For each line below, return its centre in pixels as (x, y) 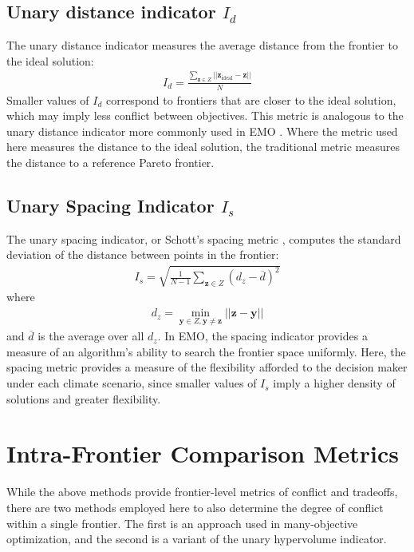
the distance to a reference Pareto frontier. (110, 162)
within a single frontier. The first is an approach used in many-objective (182, 523)
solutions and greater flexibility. (84, 398)
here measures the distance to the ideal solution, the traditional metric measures (203, 147)
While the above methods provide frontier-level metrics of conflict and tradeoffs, (202, 492)
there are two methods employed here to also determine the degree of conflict (195, 507)
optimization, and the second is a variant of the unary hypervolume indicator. (197, 539)
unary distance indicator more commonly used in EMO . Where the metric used (202, 131)
